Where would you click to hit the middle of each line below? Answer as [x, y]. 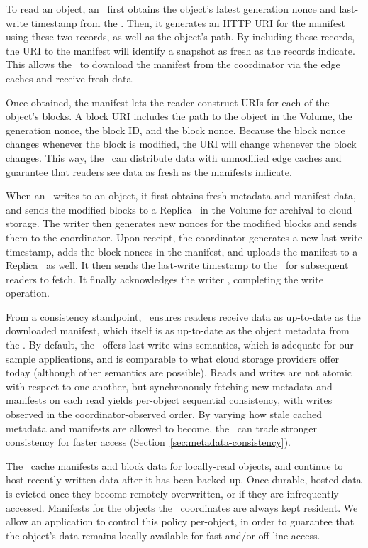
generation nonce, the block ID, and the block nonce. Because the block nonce [175, 130]
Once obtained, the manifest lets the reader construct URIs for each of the [168, 102]
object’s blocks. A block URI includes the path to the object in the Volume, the [179, 116]
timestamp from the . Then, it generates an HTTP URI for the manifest [188, 22]
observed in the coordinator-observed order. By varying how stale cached [164, 414]
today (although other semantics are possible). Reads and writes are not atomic [179, 372]
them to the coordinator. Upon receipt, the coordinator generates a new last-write [184, 237]
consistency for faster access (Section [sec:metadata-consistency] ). [148, 442]
